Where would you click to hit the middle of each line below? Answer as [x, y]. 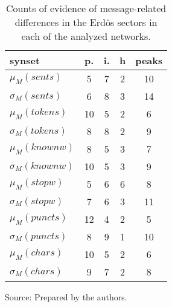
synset [25, 60]
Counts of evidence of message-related [86, 8]
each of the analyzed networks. [86, 36]
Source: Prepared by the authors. [66, 297]
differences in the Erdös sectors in [86, 22]
